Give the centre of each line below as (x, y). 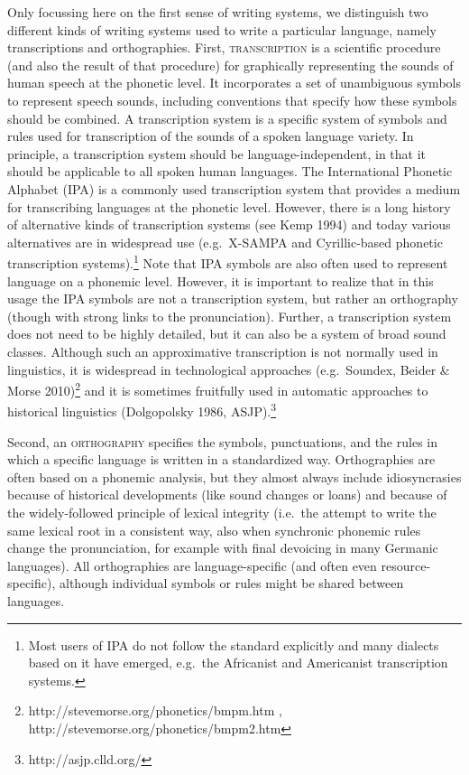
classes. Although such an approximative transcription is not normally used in (223, 351)
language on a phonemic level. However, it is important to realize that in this (221, 280)
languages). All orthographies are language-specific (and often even (192, 565)
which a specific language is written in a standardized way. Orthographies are (221, 459)
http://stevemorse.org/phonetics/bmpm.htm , (155, 710)
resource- (406, 565)
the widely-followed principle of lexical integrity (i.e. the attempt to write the (222, 512)
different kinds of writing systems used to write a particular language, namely (222, 29)
